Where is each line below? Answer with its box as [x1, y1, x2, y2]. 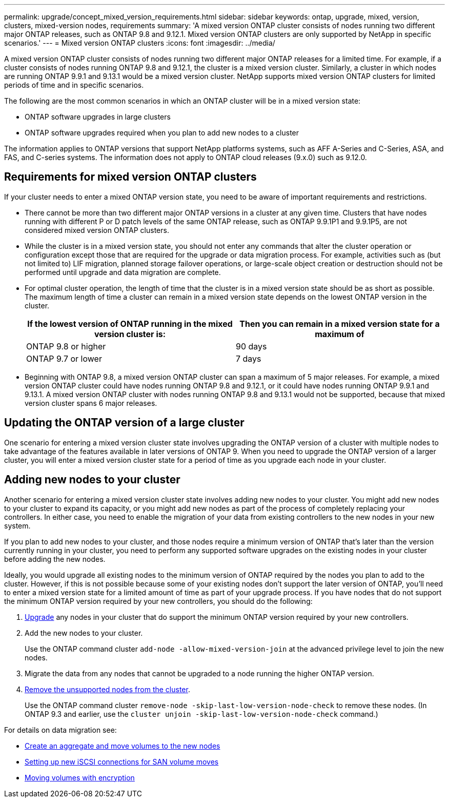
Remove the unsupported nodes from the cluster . [25, 684, 190, 694]
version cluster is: [94, 328, 166, 339]
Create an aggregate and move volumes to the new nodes [25, 741, 220, 750]
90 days [236, 341, 267, 351]
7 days [236, 353, 261, 364]
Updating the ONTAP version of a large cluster [4, 416, 244, 429]
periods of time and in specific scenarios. [4, 81, 144, 89]
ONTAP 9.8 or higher [26, 341, 106, 351]
